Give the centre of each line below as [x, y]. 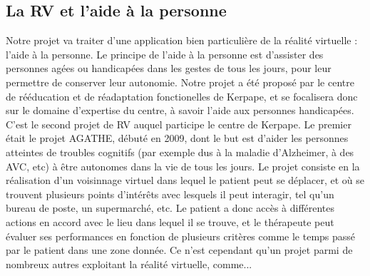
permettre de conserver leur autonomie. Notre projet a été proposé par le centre [180, 82]
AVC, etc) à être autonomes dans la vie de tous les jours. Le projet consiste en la [183, 166]
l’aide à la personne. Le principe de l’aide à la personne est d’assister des [165, 54]
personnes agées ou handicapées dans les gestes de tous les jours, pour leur [169, 68]
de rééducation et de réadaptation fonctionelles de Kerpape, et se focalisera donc [182, 96]
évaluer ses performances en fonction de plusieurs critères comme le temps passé [181, 236]
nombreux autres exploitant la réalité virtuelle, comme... [129, 264]
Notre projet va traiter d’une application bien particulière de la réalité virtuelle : [182, 40]
